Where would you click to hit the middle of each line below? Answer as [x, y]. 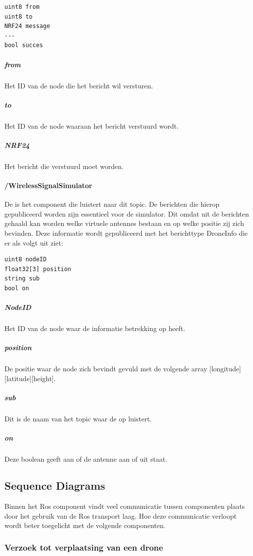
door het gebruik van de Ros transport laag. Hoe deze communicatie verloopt [121, 515]
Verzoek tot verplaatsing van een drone [84, 547]
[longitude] [225, 369]
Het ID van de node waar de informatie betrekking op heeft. [95, 328]
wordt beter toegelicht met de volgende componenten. [85, 525]
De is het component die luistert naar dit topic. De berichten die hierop [112, 204]
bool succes [24, 45]
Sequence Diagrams [55, 486]
